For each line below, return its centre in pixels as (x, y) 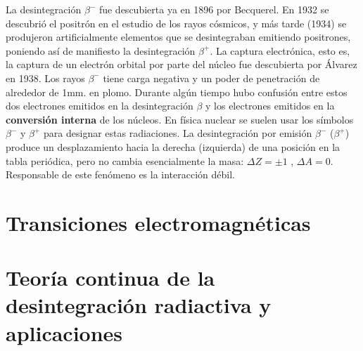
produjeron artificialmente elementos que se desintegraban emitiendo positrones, (178, 37)
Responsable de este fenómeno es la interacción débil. (121, 174)
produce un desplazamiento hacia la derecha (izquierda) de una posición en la (173, 146)
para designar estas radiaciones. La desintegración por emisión (178, 133)
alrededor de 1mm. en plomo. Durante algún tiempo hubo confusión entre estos (177, 92)
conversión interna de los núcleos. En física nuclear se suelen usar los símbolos (180, 119)
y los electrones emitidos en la (270, 106)
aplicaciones (64, 332)
